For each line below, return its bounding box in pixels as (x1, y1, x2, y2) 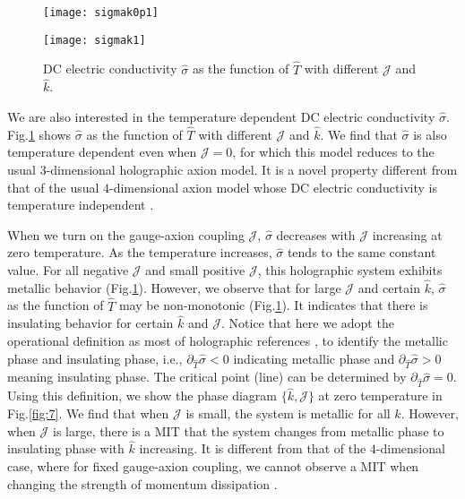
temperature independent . (7, 195, 154, 214)
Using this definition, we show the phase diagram (7, 386, 277, 405)
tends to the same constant (287, 243, 436, 262)
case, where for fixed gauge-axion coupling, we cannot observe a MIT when (7, 457, 419, 476)
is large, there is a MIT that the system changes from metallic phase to (53, 421, 444, 440)
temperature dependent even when (7, 142, 197, 161)
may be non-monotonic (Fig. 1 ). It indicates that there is (118, 296, 428, 314)
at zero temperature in (318, 386, 443, 405)
